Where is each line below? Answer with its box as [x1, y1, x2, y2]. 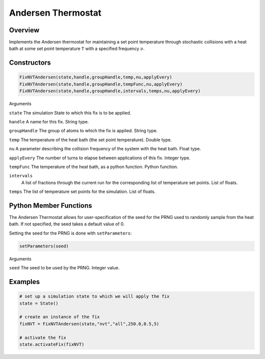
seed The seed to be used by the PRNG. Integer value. [9, 265, 120, 271]
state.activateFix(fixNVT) [19, 341, 84, 347]
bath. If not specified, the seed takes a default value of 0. [9, 221, 125, 227]
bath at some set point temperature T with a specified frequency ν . [9, 46, 145, 51]
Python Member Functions [9, 201, 93, 210]
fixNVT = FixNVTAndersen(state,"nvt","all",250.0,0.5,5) [19, 321, 159, 327]
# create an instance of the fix [19, 314, 100, 320]
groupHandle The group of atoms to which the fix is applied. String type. [9, 128, 158, 134]
